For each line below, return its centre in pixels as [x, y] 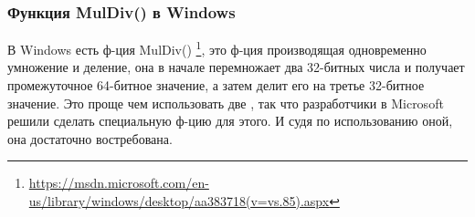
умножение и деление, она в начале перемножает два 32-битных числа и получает [236, 67]
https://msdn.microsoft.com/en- [119, 183]
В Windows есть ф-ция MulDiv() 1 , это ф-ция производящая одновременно [217, 48]
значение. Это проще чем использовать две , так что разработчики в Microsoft [226, 103]
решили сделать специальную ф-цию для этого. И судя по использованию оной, [230, 121]
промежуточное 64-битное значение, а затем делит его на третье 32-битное [216, 85]
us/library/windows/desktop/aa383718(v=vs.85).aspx [179, 201]
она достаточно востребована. [90, 138]
